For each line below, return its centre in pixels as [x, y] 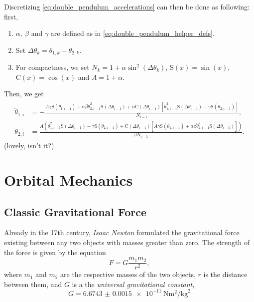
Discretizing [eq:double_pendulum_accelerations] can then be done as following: [127, 6]
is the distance [225, 274]
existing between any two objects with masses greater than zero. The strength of [127, 242]
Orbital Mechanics [68, 179]
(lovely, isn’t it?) [29, 146]
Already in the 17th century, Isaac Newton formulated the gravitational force [122, 232]
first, [11, 16]
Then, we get [24, 94]
